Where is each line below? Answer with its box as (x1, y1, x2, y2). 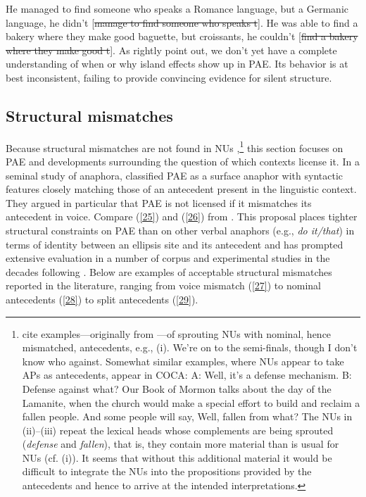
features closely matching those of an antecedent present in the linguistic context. (6, 182, 357, 196)
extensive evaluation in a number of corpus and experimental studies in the (6, 251, 330, 265)
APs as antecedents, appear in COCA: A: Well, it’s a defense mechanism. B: (22, 367, 352, 382)
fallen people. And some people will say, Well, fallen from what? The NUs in (22, 409, 353, 424)
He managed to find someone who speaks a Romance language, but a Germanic (6, 1, 349, 15)
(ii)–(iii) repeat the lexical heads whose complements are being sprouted (22, 422, 334, 437)
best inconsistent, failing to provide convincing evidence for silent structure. (6, 70, 332, 84)
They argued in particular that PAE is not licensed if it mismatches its (6, 195, 312, 210)
